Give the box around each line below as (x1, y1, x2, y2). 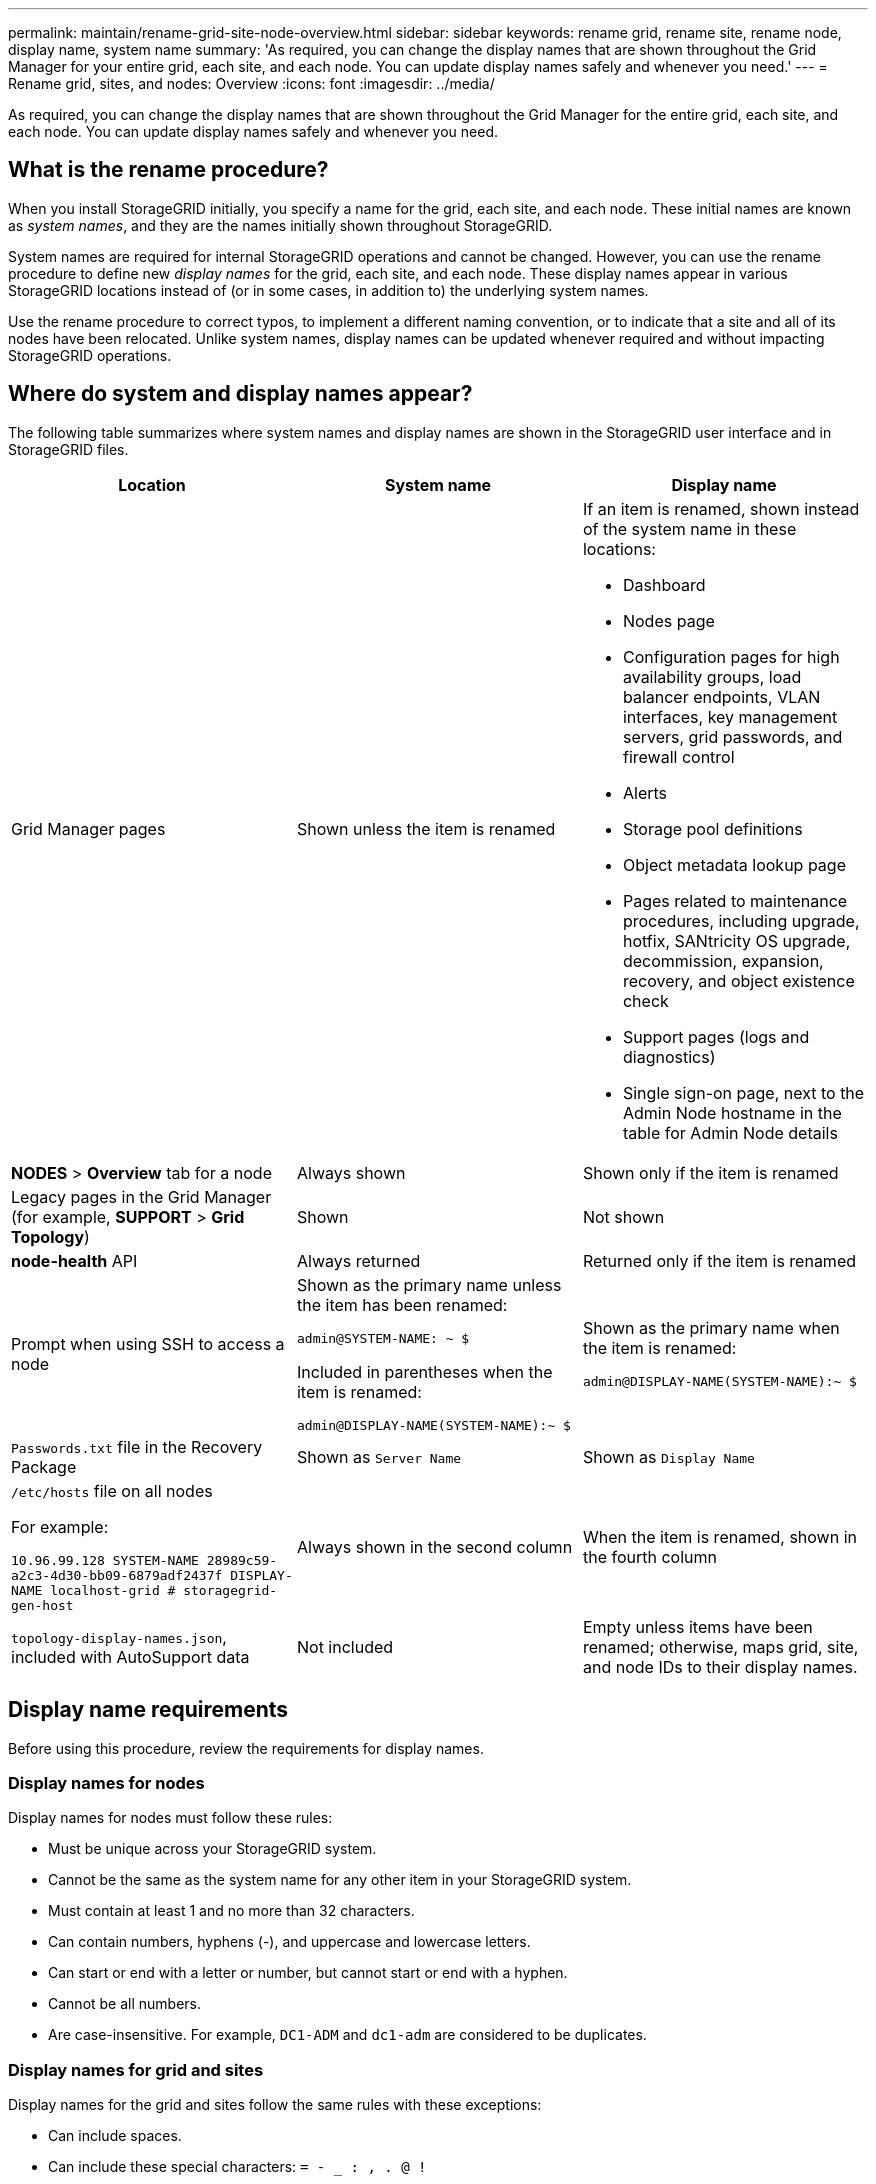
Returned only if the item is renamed (582, 1250, 856, 1271)
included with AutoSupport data (11, 1646, 250, 1667)
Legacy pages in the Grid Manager (11, 1186, 272, 1207)
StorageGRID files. (8, 440, 129, 458)
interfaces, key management (622, 706, 838, 727)
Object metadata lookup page (622, 854, 846, 875)
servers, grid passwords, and (622, 726, 843, 747)
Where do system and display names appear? (8, 381, 473, 407)
